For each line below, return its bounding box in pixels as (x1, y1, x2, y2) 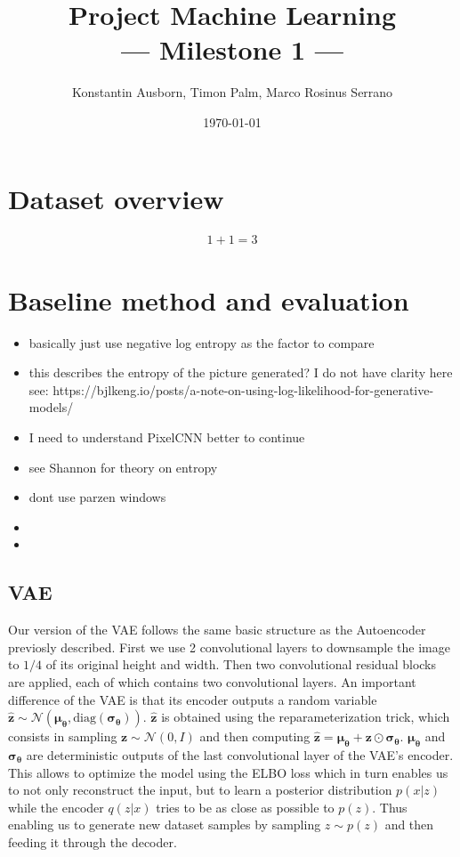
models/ (28, 398, 74, 416)
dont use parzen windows (28, 488, 166, 506)
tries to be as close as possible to (156, 797, 335, 816)
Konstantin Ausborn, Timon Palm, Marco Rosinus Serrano (71, 83, 393, 101)
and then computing (199, 727, 311, 746)
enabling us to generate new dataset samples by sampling (8, 815, 321, 834)
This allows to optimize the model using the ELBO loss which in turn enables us (8, 763, 448, 781)
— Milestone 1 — (121, 31, 343, 68)
